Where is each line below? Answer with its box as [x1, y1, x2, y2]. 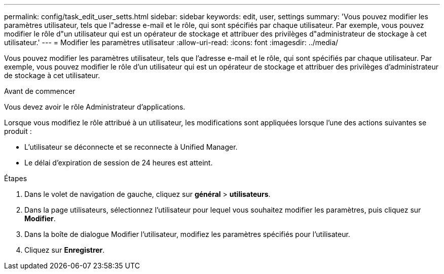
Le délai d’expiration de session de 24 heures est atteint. [24, 158, 213, 167]
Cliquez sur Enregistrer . [24, 246, 105, 254]
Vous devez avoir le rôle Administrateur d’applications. [4, 102, 186, 111]
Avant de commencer [4, 87, 76, 95]
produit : [4, 127, 32, 135]
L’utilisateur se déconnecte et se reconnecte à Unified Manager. [24, 143, 238, 151]
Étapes [4, 174, 27, 183]
